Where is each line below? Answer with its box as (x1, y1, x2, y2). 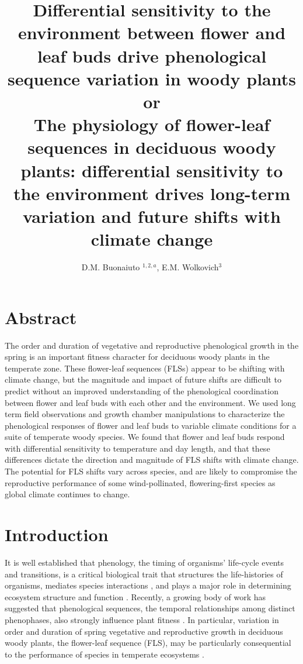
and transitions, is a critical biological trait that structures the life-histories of (5, 567, 283, 580)
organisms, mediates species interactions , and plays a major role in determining (5, 579, 291, 591)
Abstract (5, 305, 77, 329)
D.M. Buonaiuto (81, 261, 140, 273)
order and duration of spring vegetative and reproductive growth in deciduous (5, 625, 283, 637)
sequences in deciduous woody (27, 135, 276, 159)
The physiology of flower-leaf (33, 112, 270, 136)
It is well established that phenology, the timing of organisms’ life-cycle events (5, 556, 284, 568)
